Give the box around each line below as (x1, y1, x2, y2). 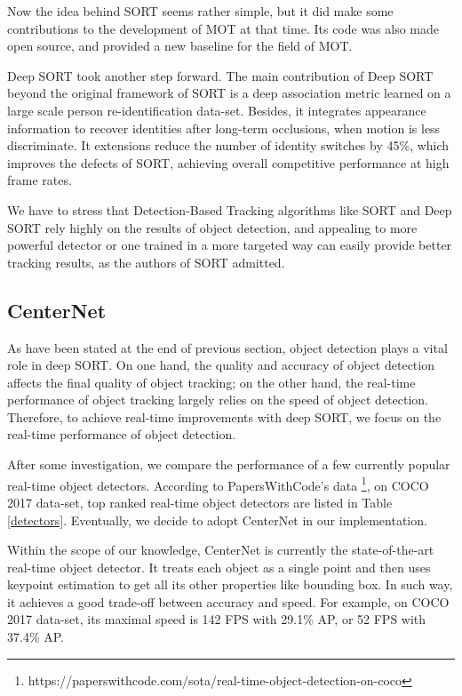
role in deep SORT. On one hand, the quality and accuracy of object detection (7, 356, 434, 374)
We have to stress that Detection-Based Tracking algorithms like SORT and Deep (7, 200, 452, 219)
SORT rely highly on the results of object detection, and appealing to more (7, 218, 418, 236)
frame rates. (7, 171, 72, 189)
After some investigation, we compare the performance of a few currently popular (7, 455, 450, 474)
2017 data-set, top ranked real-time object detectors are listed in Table (7, 492, 393, 511)
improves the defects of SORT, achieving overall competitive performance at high (7, 153, 450, 172)
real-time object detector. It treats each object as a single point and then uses (7, 557, 431, 576)
